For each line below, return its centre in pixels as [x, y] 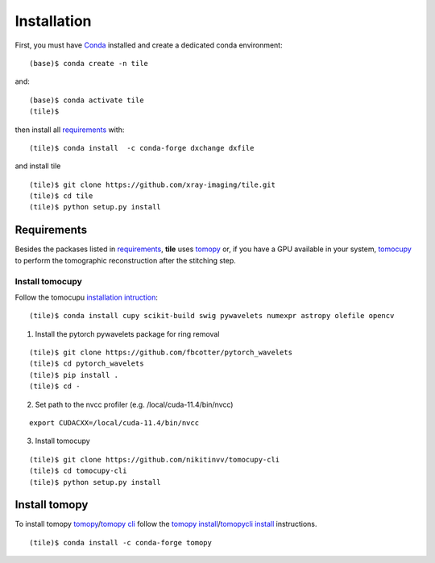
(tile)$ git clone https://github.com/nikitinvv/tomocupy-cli [155, 460]
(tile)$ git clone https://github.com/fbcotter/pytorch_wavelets [161, 353]
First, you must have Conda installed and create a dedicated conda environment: [149, 45]
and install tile [38, 166]
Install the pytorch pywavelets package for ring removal [127, 333]
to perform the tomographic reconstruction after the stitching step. [126, 260]
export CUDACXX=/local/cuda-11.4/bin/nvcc [114, 423]
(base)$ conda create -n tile [89, 63]
